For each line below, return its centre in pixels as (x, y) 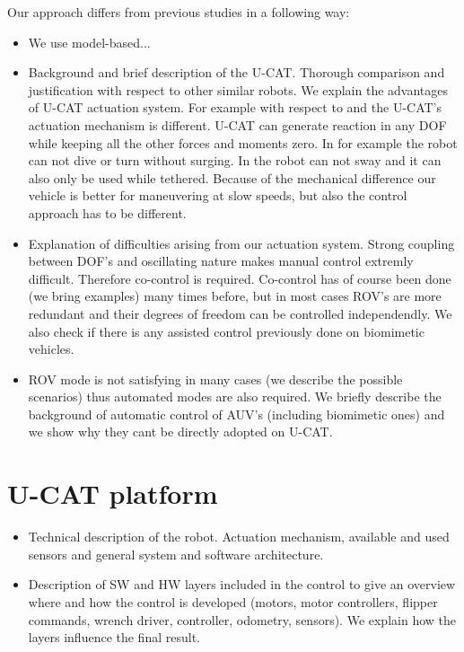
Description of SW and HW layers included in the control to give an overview (242, 584)
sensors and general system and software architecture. (176, 554)
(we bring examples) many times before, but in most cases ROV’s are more (235, 296)
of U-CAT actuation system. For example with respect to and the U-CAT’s (235, 107)
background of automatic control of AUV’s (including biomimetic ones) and (236, 414)
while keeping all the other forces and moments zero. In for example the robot (243, 142)
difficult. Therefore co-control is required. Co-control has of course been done (240, 278)
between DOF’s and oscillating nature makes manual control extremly (221, 261)
